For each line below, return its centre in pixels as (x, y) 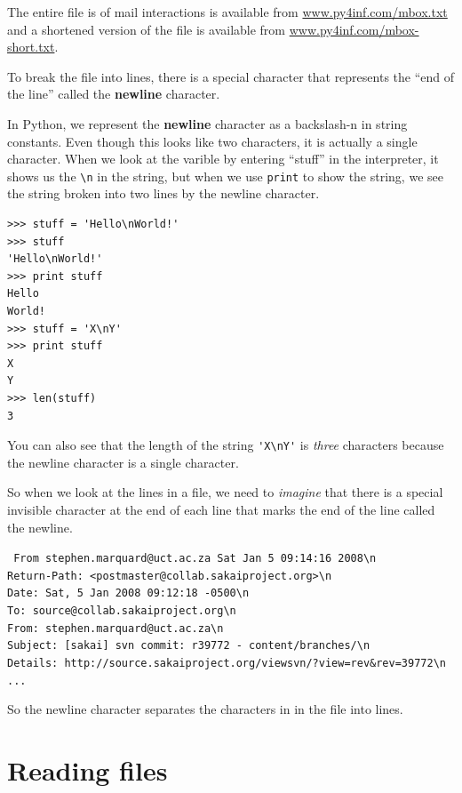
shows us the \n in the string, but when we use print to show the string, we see (225, 176)
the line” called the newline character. (114, 94)
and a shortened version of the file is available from (147, 29)
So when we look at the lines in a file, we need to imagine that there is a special (225, 492)
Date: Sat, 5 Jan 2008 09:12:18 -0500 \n (128, 593)
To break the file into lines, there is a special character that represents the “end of (231, 76)
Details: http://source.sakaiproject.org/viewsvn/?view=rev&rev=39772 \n (227, 664)
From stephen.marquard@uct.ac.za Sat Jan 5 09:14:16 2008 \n (195, 559)
